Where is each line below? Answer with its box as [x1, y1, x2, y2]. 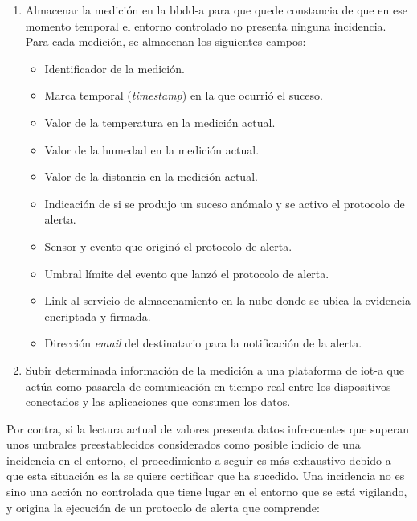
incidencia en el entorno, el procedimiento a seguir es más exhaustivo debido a [6, 451, 391, 468]
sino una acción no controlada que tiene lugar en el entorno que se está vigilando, [6, 483, 407, 500]
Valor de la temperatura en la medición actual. [44, 113, 276, 130]
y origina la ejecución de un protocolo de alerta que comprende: [6, 498, 320, 515]
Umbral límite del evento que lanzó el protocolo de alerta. [44, 265, 329, 281]
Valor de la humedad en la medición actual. [44, 141, 260, 158]
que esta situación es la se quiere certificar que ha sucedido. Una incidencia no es [6, 467, 405, 484]
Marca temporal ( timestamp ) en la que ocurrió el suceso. [44, 87, 323, 104]
